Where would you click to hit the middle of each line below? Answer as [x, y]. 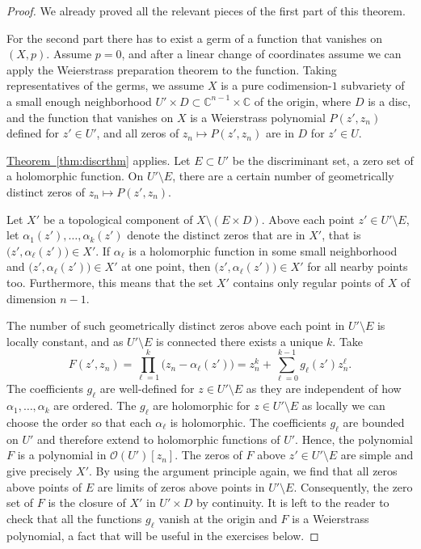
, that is [341, 235]
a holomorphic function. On [75, 176]
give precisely [40, 470]
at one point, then [166, 266]
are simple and [377, 455]
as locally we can [343, 405]
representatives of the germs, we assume [105, 85]
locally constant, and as [65, 341]
